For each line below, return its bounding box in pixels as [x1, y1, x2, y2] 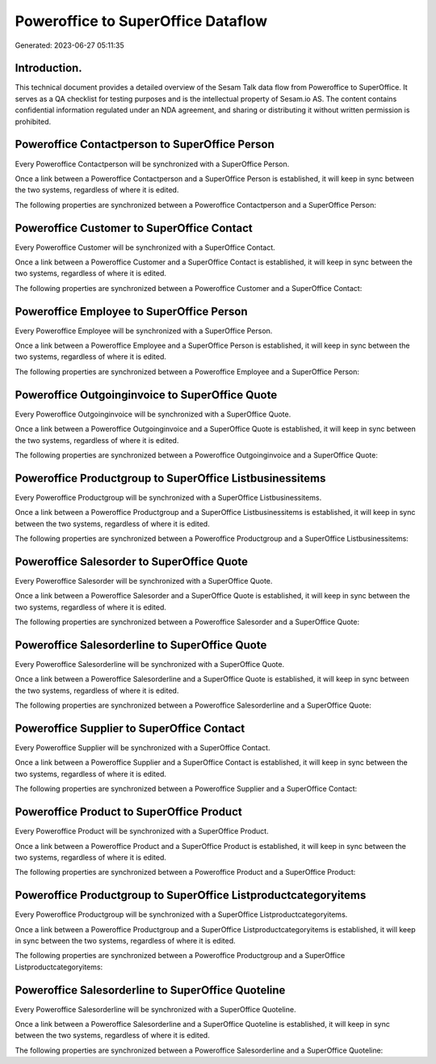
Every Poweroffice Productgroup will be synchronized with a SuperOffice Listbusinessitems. [15, 492, 322, 502]
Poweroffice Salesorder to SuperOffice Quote [15, 555, 249, 568]
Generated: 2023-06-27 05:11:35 [15, 40, 124, 50]
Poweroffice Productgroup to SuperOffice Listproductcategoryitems [15, 889, 367, 902]
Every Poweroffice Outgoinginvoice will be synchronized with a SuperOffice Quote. [15, 409, 291, 419]
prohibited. [15, 116, 52, 126]
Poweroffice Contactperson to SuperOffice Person [15, 137, 275, 151]
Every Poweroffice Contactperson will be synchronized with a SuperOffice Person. [15, 158, 290, 169]
